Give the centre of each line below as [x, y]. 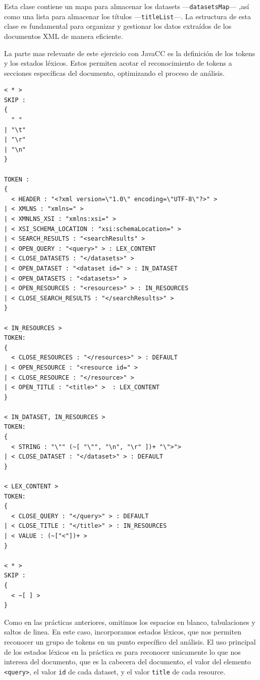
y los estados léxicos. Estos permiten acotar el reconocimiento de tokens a [118, 63]
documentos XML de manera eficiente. [64, 36]
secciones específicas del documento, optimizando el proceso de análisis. [114, 73]
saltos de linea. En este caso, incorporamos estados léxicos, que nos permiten [123, 632]
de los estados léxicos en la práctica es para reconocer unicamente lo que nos [122, 651]
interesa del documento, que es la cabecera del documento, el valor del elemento [128, 662]
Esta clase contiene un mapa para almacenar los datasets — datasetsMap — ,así [127, 6]
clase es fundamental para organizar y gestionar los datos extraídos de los [118, 26]
